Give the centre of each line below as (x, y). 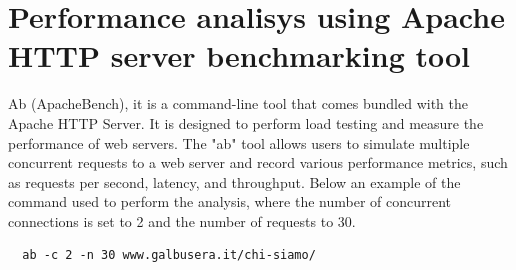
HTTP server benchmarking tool (239, 55)
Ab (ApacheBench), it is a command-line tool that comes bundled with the (238, 103)
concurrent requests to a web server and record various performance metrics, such (258, 162)
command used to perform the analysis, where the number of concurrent (230, 201)
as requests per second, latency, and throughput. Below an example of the (234, 181)
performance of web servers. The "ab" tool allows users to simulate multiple (239, 142)
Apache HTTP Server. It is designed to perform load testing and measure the (246, 122)
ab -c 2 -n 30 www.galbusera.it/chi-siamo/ (169, 255)
